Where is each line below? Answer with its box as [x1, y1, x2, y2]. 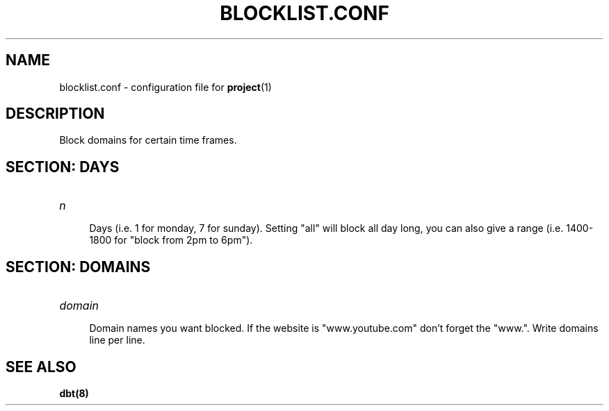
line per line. [89, 334, 145, 346]
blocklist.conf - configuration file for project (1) [59, 81, 272, 93]
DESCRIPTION [6, 105, 105, 123]
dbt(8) [59, 387, 89, 399]
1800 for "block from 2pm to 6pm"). [89, 234, 253, 246]
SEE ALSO [6, 358, 76, 376]
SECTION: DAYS [6, 158, 120, 176]
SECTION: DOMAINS [6, 258, 151, 276]
